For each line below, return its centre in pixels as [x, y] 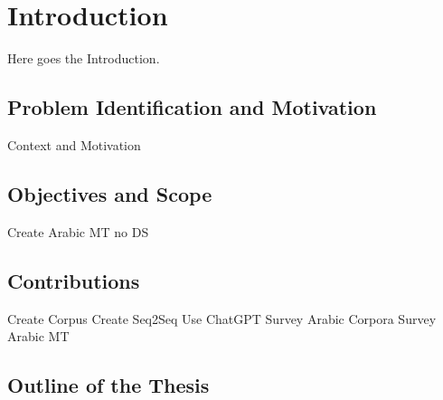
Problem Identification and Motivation [192, 107]
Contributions [74, 280]
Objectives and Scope [110, 193]
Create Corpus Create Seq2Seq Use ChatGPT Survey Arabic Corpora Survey [222, 318]
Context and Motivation [74, 144]
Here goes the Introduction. [84, 58]
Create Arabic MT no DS [78, 231]
